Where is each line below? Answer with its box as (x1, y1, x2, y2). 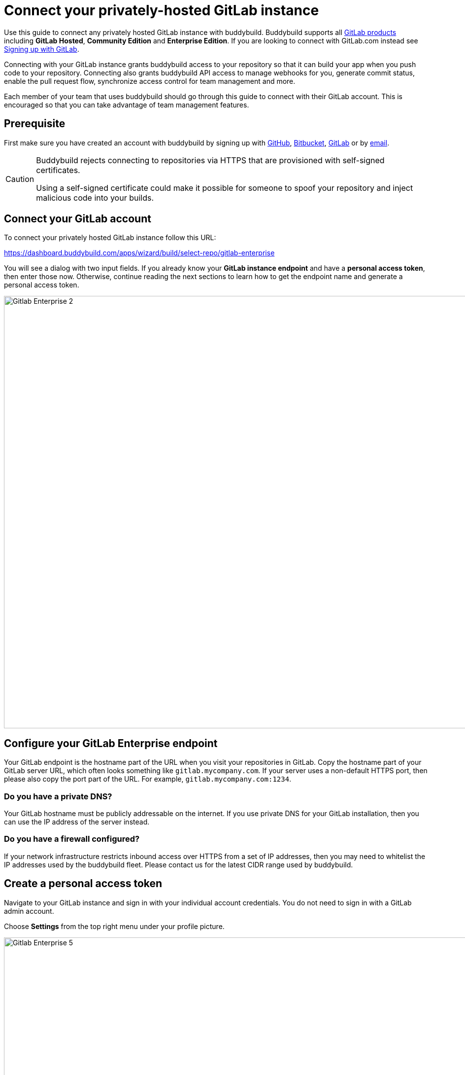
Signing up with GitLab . (4, 44, 79, 53)
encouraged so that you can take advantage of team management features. (4, 100, 249, 109)
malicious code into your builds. (36, 192, 154, 203)
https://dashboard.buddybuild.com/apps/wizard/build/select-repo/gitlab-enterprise (4, 249, 275, 257)
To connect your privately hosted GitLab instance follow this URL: (4, 233, 216, 242)
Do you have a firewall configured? (4, 834, 140, 844)
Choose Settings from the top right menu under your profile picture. (4, 922, 225, 931)
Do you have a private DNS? (4, 791, 112, 801)
